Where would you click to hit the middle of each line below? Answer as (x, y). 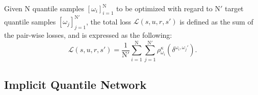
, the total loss (109, 21)
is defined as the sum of (216, 21)
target (234, 8)
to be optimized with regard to (164, 8)
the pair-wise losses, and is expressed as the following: (88, 35)
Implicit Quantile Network (75, 85)
